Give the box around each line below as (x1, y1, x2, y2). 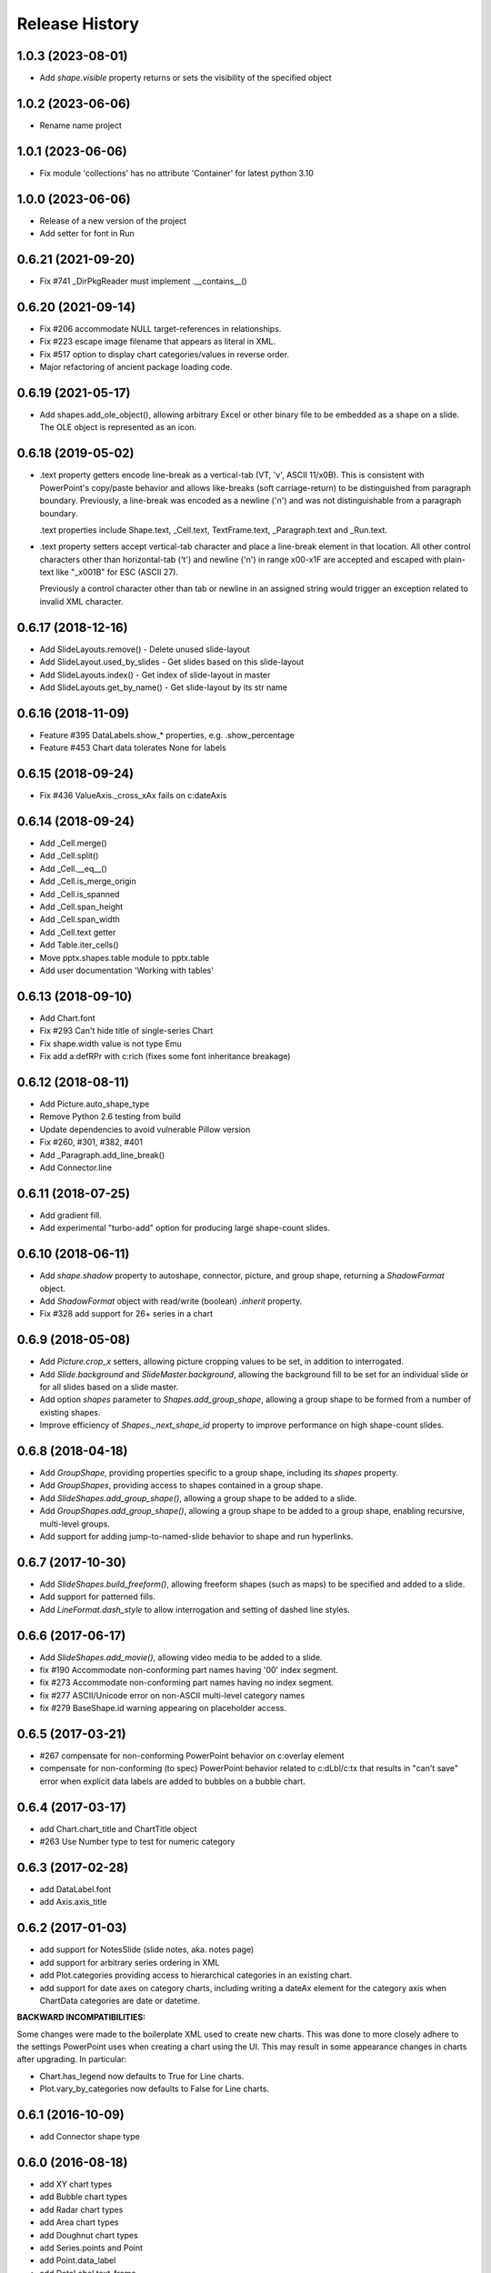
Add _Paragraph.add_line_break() (39, 1149, 165, 1160)
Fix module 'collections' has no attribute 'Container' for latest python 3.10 (39, 167, 314, 178)
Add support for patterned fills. (39, 1591, 156, 1602)
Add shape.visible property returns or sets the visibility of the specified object (39, 73, 332, 84)
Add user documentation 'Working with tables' (39, 965, 214, 976)
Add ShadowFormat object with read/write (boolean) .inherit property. (39, 1296, 303, 1307)
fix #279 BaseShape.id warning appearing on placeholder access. (39, 1703, 286, 1714)
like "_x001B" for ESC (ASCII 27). (55, 566, 179, 577)
